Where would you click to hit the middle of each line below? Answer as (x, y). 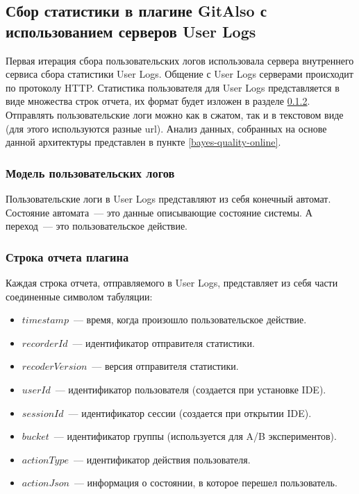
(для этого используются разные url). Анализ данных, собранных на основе (166, 128)
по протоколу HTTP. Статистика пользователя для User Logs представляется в (173, 87)
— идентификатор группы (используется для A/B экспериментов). (195, 436)
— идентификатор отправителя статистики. (164, 342)
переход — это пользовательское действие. (97, 226)
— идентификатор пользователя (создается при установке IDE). (191, 389)
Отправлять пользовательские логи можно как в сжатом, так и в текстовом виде (175, 114)
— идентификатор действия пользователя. (162, 459)
